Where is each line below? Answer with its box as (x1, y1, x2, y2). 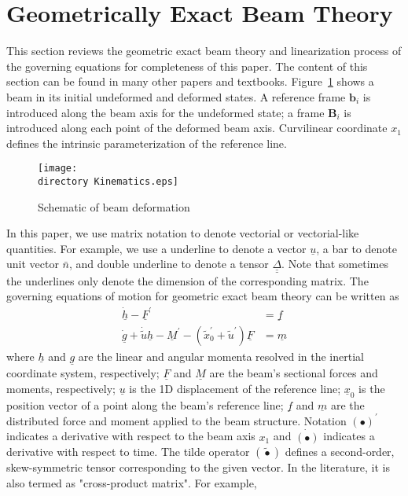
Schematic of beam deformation (38, 198, 190, 215)
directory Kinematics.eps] (38, 175, 178, 187)
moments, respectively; (6, 380, 116, 396)
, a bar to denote (316, 240, 397, 256)
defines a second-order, (285, 443, 395, 460)
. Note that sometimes (281, 255, 388, 272)
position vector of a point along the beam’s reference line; (6, 396, 284, 413)
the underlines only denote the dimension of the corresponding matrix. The (6, 272, 369, 288)
